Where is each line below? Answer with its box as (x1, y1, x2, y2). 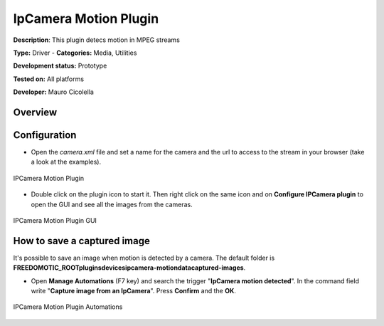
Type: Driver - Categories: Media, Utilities (13, 48, 137, 57)
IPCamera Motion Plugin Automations (13, 303, 123, 311)
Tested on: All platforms (13, 75, 85, 83)
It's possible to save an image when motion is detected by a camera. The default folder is (13, 253, 275, 262)
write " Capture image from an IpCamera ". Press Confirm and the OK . (31, 287, 236, 295)
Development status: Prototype (13, 61, 107, 70)
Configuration (13, 129, 77, 141)
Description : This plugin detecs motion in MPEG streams (13, 36, 181, 44)
